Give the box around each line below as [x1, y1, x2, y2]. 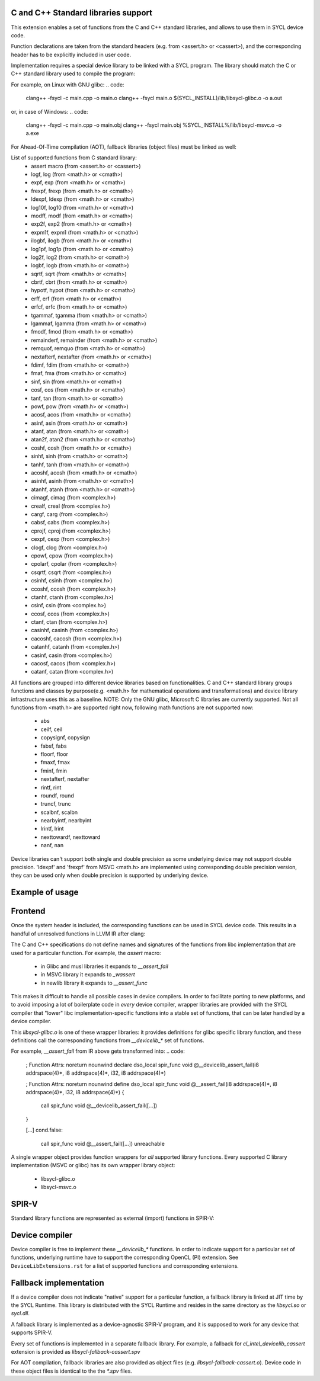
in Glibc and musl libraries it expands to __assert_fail [40, 963, 168, 970]
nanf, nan [40, 842, 64, 849]
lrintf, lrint [40, 825, 65, 832]
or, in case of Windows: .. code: [11, 108, 88, 115]
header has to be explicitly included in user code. [11, 51, 132, 58]
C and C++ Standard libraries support [11, 8, 152, 18]
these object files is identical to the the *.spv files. [11, 1367, 133, 1374]
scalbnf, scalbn [40, 809, 78, 816]
